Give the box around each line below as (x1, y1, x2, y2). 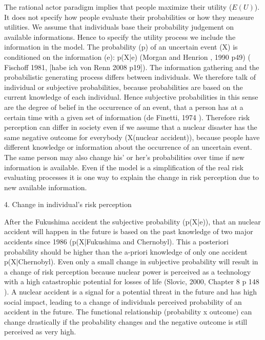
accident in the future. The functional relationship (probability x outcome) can (4, 306, 252, 317)
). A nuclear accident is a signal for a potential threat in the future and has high (4, 286, 257, 297)
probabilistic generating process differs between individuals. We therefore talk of (4, 72, 256, 82)
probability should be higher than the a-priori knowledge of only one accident (4, 246, 248, 257)
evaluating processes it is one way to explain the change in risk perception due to (4, 172, 259, 183)
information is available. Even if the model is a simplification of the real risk (4, 162, 243, 172)
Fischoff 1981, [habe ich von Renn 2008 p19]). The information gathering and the (4, 61, 259, 72)
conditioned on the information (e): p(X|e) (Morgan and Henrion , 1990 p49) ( (4, 51, 251, 62)
